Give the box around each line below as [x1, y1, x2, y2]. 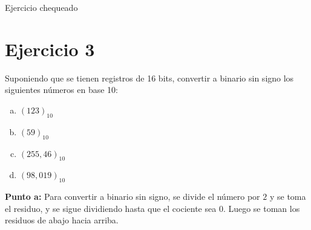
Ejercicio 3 [5, 36, 95, 61]
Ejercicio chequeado [5, 1, 78, 13]
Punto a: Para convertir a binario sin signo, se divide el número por [5, 190, 260, 203]
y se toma [269, 190, 306, 203]
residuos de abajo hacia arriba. [5, 214, 119, 226]
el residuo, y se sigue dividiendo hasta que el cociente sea [5, 202, 217, 214]
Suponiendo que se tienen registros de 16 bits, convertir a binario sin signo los [5, 71, 294, 84]
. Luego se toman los [223, 202, 300, 214]
